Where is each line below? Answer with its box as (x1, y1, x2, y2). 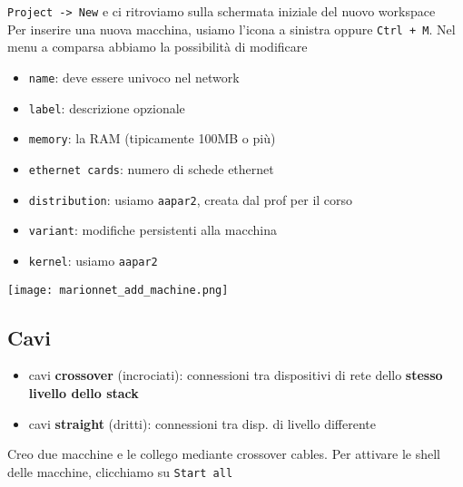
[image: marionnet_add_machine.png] (7, 283, 229, 297)
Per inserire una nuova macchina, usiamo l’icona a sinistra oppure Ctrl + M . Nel (7, 19, 456, 38)
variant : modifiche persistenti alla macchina (28, 220, 277, 239)
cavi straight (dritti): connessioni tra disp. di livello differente (28, 414, 376, 433)
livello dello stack (28, 383, 139, 402)
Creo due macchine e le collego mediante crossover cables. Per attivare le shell (7, 444, 440, 463)
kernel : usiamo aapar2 (28, 250, 158, 269)
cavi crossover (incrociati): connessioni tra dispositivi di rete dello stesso (28, 365, 443, 385)
